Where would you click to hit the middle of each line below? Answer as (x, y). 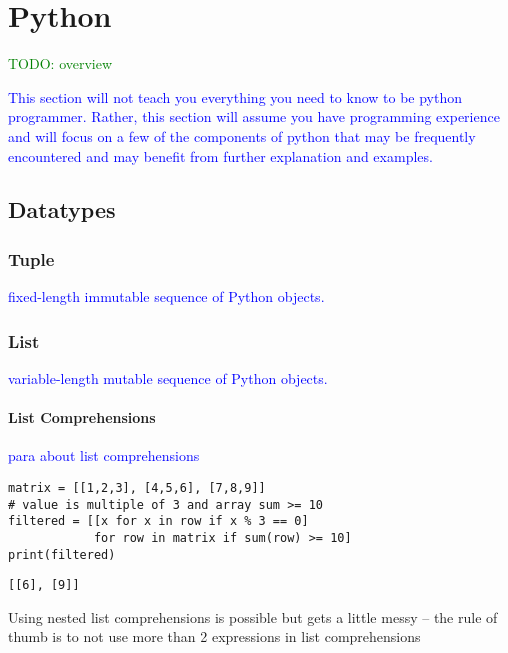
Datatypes (62, 209)
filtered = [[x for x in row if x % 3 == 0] (158, 521)
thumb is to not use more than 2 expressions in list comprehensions (214, 636)
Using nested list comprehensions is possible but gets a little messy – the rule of (253, 616)
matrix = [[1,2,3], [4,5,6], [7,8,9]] (137, 487)
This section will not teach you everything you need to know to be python (235, 96)
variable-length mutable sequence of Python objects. (168, 377)
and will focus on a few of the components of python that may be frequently (242, 135)
